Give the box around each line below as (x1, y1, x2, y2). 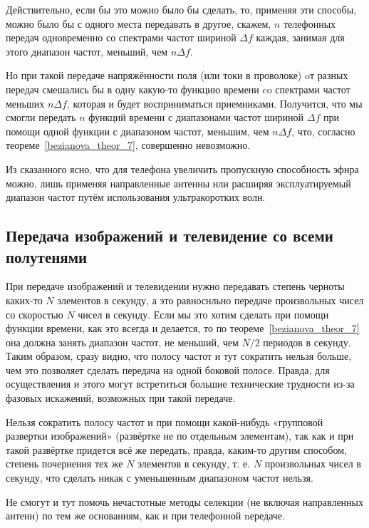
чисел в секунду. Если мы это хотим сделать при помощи (78, 306, 329, 321)
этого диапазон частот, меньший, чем (6, 43, 168, 58)
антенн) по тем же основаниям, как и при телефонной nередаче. (6, 508, 285, 523)
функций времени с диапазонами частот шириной (88, 110, 304, 125)
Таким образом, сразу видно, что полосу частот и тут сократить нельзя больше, (6, 348, 352, 363)
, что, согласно (291, 123, 355, 138)
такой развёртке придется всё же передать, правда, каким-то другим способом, (6, 442, 347, 457)
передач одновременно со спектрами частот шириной (6, 30, 237, 45)
